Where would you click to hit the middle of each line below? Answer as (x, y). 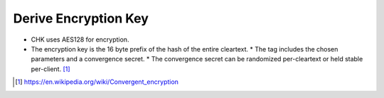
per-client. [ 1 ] (50, 69)
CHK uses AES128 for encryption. (80, 39)
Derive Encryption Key (81, 18)
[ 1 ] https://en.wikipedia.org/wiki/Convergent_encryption (97, 82)
